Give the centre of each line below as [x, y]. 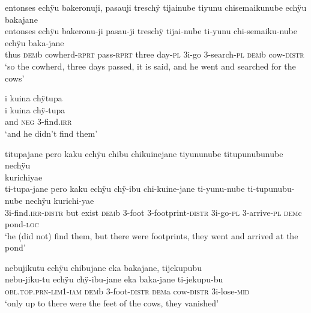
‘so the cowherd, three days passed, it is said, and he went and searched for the [150, 66]
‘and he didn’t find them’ [51, 133]
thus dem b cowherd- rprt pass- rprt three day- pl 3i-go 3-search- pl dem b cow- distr [155, 54]
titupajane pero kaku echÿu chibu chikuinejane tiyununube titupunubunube [144, 153]
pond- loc [22, 224]
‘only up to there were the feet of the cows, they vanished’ [112, 303]
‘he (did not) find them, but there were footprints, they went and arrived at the [152, 235]
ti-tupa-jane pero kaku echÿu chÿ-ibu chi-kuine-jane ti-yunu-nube [125, 189]
